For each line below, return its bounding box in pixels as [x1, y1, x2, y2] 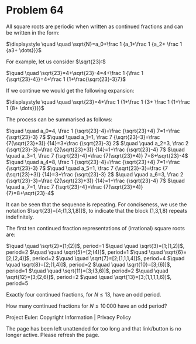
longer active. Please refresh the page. [6, 331, 100, 338]
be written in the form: [6, 29, 60, 36]
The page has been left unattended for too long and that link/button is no [6, 325, 181, 332]
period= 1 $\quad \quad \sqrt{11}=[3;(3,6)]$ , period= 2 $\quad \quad [6, 267, 169, 274]
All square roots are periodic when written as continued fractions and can [6, 23, 184, 30]
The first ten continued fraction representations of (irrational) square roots [6, 224, 185, 231]
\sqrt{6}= [164, 248, 187, 256]
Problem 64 [6, 4, 64, 17]
